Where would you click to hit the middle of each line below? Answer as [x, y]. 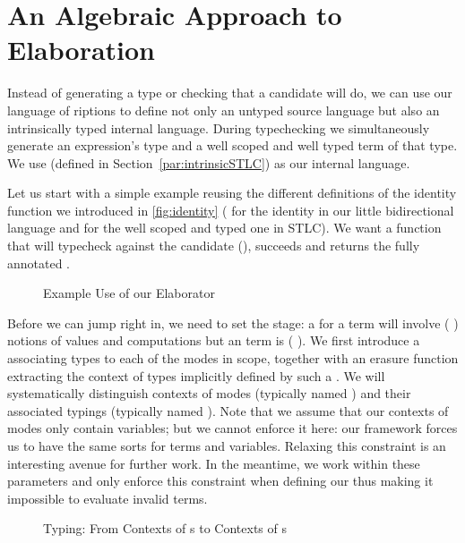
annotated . [39, 263]
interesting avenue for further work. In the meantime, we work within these [214, 463]
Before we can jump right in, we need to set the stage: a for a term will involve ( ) [233, 322]
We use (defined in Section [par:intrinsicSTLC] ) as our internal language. [209, 162]
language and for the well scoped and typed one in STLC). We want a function [224, 228]
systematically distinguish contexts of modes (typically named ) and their [209, 393]
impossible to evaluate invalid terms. [108, 498]
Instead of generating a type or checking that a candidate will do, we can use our [230, 93]
